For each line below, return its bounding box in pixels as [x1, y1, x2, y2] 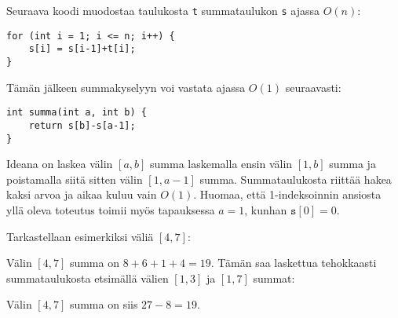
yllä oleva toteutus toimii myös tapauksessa [6, 201, 215, 217]
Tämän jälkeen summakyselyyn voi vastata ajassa [6, 79, 246, 95]
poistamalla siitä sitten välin [6, 170, 143, 187]
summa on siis [69, 296, 138, 313]
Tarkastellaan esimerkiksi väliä [6, 228, 154, 244]
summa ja [329, 155, 376, 172]
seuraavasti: [285, 79, 341, 95]
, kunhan [244, 201, 287, 217]
